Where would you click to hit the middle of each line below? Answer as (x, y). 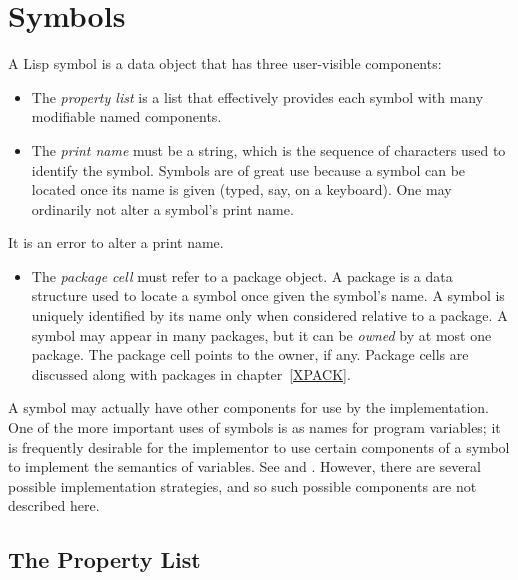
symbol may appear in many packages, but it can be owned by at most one (261, 334)
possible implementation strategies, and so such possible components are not (242, 485)
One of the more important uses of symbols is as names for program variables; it (254, 427)
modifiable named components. (126, 116)
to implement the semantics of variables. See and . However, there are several (244, 466)
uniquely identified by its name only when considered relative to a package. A (269, 315)
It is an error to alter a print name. (116, 242)
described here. (54, 505)
